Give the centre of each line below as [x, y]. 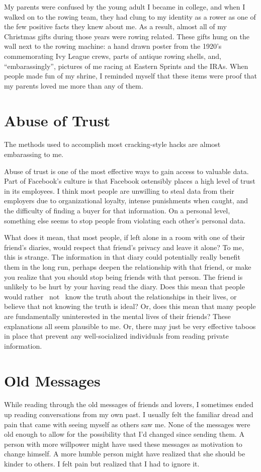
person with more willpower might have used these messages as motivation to [123, 444]
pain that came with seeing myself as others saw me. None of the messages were [127, 424]
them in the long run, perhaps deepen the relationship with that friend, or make [128, 267]
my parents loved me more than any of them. [74, 85]
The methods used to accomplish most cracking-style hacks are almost [112, 144]
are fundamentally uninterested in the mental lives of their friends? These [117, 316]
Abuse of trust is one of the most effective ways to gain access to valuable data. [126, 171]
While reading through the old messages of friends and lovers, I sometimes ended [129, 404]
